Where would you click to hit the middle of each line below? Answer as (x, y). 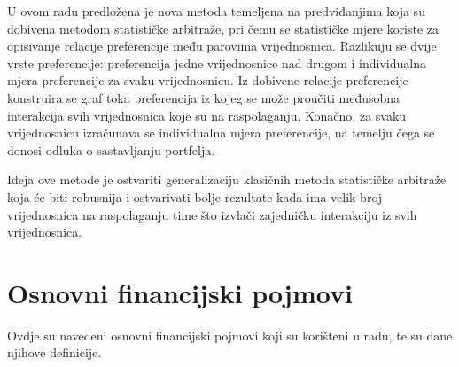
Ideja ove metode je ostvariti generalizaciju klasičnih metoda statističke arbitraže (227, 180)
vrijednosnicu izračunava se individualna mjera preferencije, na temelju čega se (221, 133)
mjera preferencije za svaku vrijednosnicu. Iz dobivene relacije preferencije (208, 80)
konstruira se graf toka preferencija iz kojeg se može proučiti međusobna (204, 97)
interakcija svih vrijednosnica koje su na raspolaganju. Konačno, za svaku (207, 115)
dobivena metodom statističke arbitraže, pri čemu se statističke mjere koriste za (223, 28)
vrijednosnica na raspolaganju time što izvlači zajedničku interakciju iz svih (212, 214)
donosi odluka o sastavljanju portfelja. (111, 149)
